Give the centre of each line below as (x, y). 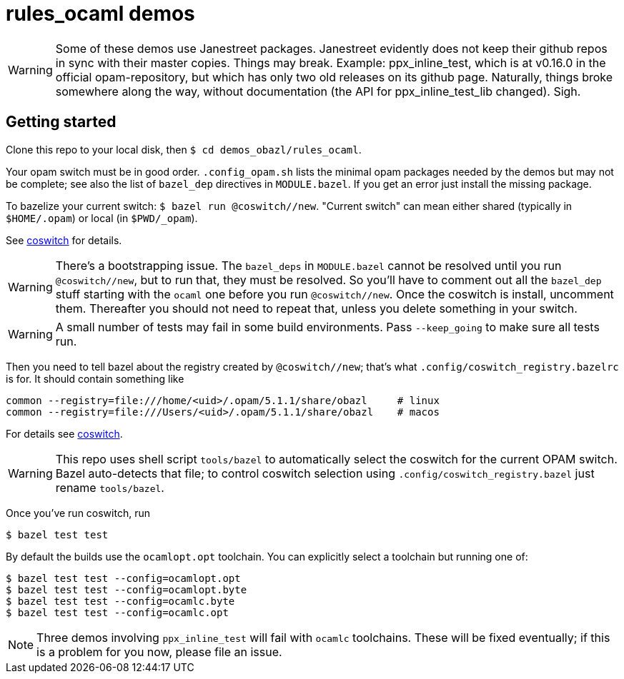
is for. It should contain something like (95, 378)
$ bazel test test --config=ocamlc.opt (117, 612)
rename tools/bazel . (110, 487)
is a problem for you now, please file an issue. (159, 652)
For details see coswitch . (64, 433)
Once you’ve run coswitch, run (78, 513)
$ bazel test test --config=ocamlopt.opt (123, 578)
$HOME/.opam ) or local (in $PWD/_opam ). (102, 218)
